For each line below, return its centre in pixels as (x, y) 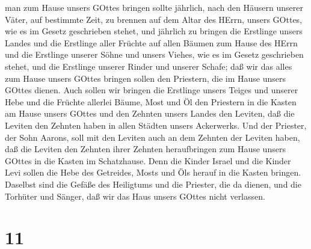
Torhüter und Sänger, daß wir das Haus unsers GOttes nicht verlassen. (135, 196)
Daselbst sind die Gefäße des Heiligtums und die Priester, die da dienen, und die (153, 184)
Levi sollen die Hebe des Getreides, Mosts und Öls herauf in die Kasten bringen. (153, 172)
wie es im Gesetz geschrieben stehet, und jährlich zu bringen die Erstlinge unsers (154, 31)
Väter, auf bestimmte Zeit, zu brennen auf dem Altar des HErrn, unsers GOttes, (154, 19)
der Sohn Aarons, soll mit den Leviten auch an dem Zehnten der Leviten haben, (152, 137)
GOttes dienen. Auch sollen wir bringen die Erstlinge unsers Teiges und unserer (152, 90)
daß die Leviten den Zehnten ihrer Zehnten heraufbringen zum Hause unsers (145, 149)
